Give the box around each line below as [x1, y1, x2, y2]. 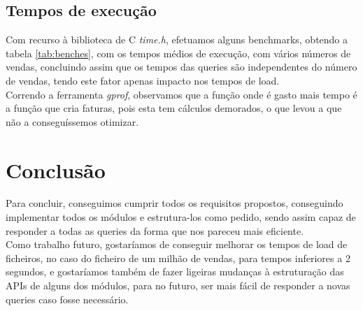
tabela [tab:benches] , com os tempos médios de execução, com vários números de [6, 45, 351, 60]
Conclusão [6, 155, 106, 184]
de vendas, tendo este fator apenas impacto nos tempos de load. [6, 73, 280, 87]
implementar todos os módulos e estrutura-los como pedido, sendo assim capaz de [6, 210, 356, 224]
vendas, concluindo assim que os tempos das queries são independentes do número [6, 59, 357, 74]
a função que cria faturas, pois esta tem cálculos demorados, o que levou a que [6, 101, 342, 115]
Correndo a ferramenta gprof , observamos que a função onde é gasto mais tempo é [6, 87, 357, 101]
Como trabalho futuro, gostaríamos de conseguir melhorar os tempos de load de [6, 237, 348, 252]
